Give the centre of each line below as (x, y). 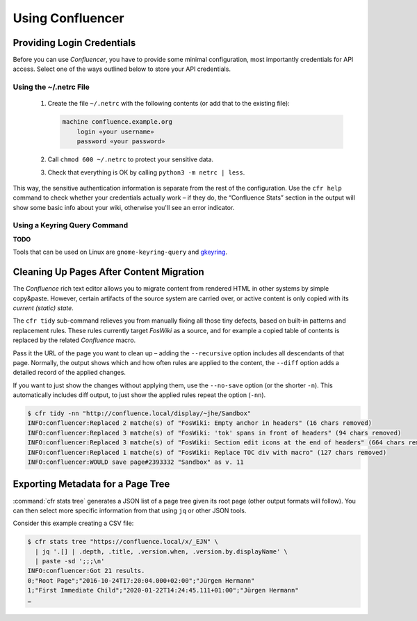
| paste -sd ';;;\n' (70, 561)
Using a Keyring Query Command (71, 225)
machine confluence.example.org (117, 122)
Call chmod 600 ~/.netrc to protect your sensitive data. (131, 159)
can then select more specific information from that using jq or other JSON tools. (130, 510)
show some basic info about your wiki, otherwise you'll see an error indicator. (124, 207)
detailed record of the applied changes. (69, 373)
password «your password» (121, 142)
